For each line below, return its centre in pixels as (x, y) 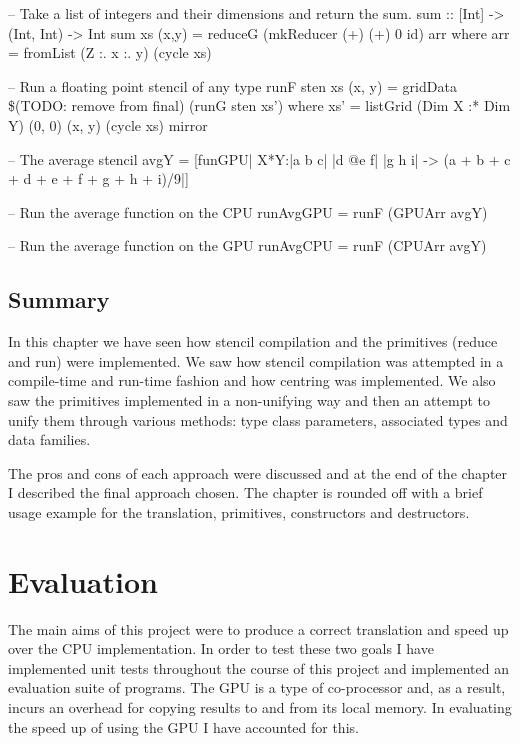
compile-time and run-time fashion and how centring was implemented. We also (252, 380)
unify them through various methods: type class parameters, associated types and (258, 419)
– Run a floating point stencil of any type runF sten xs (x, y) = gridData (232, 85)
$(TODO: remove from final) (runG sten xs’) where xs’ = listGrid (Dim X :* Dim (259, 105)
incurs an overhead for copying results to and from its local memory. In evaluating (260, 706)
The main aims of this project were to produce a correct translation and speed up (258, 628)
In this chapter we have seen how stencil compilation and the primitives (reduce (253, 341)
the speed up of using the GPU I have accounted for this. (183, 726)
